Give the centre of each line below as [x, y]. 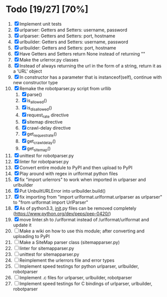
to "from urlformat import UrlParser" [51, 202]
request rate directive [48, 115]
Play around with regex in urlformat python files [69, 173]
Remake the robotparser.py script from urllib [65, 88]
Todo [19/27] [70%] [47, 9]
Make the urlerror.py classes [49, 60]
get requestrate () [42, 135]
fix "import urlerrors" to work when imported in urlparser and [83, 180]
